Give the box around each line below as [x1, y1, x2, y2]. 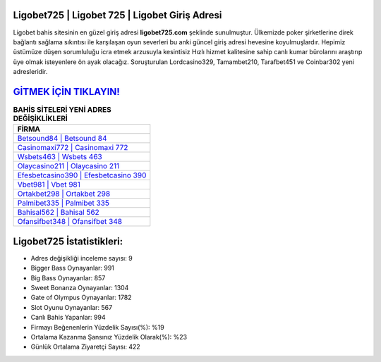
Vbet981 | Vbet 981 [17, 180, 81, 189]
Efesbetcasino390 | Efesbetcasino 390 [17, 170, 147, 180]
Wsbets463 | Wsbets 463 [17, 152, 102, 162]
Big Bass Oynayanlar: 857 [30, 273, 106, 282]
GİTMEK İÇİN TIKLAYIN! [13, 85, 120, 98]
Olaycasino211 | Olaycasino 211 [17, 161, 120, 171]
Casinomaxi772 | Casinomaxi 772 [17, 143, 128, 153]
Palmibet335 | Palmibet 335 [17, 198, 109, 208]
